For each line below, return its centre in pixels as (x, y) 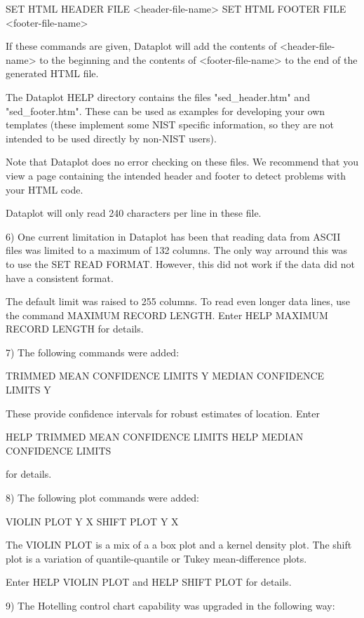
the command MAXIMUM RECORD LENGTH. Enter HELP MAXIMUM (167, 315)
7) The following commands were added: (93, 352)
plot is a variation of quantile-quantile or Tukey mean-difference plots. (156, 558)
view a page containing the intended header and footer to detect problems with (176, 175)
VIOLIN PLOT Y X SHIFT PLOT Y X (92, 521)
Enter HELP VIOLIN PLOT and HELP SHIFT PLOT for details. (149, 582)
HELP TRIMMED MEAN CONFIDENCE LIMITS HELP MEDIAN (155, 437)
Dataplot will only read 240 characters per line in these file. (134, 213)
